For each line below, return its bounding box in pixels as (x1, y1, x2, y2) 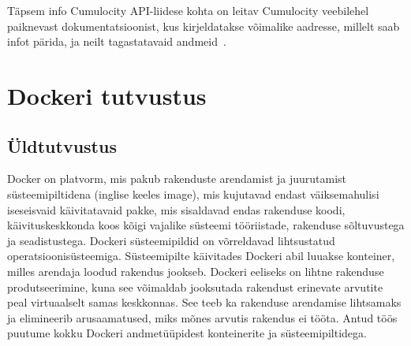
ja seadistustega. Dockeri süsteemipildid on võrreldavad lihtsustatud (7, 232, 335, 248)
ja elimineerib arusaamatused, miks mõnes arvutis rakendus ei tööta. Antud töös (7, 309, 398, 326)
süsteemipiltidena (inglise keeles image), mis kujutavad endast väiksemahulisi (7, 185, 379, 202)
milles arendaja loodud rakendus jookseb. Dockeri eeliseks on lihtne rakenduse (7, 262, 384, 279)
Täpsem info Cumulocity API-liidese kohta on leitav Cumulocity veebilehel (7, 2, 369, 18)
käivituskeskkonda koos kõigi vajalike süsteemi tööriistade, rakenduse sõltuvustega (7, 217, 405, 233)
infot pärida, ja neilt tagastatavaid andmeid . (7, 33, 226, 50)
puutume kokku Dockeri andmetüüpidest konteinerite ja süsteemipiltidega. (7, 325, 367, 341)
